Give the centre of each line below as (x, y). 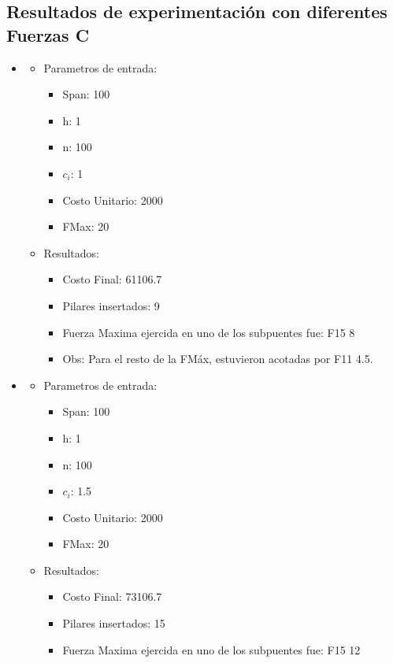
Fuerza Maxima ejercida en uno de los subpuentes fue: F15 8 (209, 332)
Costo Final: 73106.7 (112, 596)
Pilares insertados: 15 (114, 623)
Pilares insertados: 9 (111, 305)
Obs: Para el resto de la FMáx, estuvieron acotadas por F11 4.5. (218, 359)
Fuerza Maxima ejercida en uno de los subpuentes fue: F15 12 (211, 649)
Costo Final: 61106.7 (112, 279)
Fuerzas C (48, 34)
